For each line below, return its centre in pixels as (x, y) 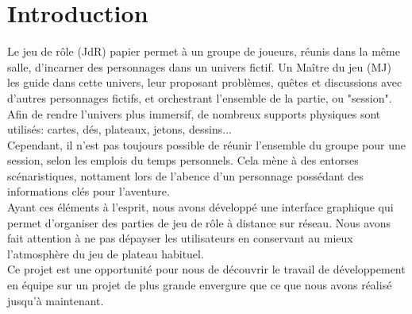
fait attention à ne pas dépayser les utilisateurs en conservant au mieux (180, 238)
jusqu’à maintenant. (56, 300)
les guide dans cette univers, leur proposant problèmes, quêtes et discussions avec (205, 82)
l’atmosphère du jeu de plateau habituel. (106, 253)
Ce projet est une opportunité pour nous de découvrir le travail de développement (206, 269)
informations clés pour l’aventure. (89, 191)
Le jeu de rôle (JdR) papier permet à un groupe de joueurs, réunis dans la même (204, 51)
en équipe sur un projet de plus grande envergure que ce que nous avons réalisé (200, 285)
